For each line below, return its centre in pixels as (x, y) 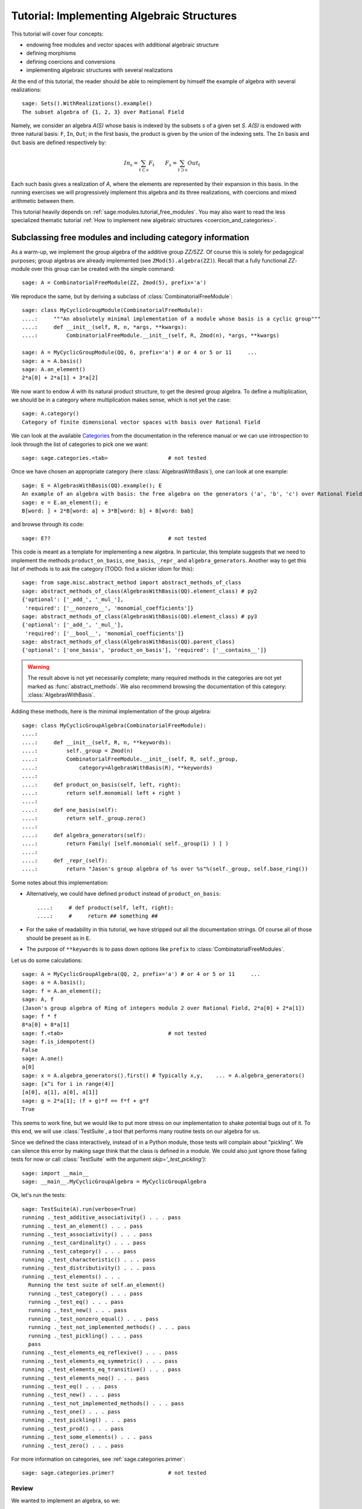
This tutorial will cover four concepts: (57, 34)
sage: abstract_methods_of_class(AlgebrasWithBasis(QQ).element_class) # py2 (140, 591)
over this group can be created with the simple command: (103, 269)
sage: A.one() (43, 1058)
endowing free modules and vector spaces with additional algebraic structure (123, 45)
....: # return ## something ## (97, 916)
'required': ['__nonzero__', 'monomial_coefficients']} (110, 608)
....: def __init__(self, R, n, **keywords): (97, 742)
